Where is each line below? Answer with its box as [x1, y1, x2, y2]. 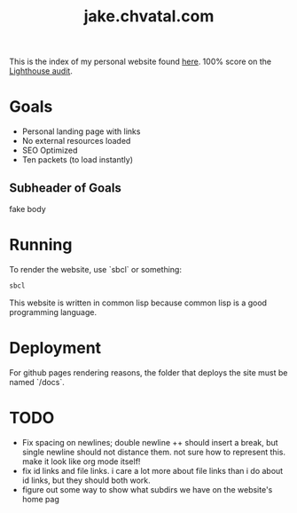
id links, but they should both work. [21, 475, 151, 485]
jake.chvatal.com [83, 6, 215, 27]
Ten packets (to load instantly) [21, 154, 134, 165]
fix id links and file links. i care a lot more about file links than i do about [21, 465, 284, 476]
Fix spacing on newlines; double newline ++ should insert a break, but [21, 437, 278, 447]
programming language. [9, 306, 98, 317]
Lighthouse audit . [9, 66, 73, 76]
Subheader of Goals [9, 180, 122, 195]
